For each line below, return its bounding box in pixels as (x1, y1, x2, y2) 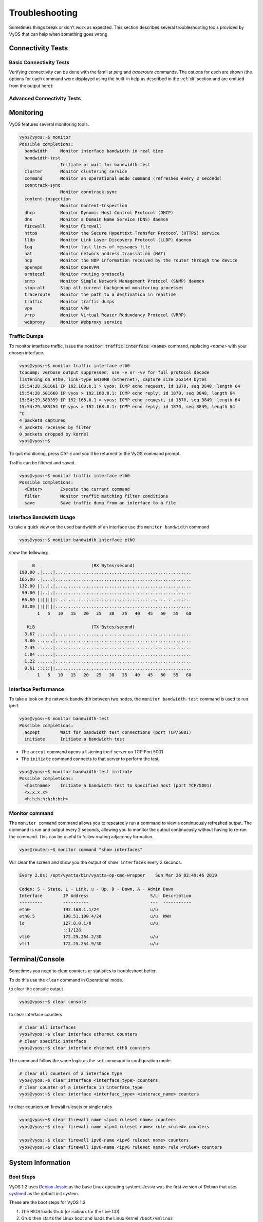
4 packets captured (19, 418, 66, 423)
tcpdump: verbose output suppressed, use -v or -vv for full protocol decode (19, 370, 209, 375)
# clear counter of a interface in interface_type (19, 1084, 143, 1090)
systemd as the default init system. (9, 1190, 79, 1196)
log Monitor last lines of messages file (24, 244, 150, 249)
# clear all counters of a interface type (19, 1071, 122, 1076)
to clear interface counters (9, 1011, 63, 1017)
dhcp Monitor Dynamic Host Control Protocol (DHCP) (24, 210, 174, 215)
